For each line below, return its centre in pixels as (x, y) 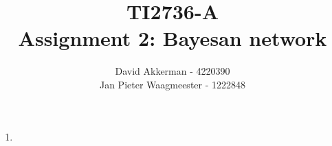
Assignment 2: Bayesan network (173, 38)
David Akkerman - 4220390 (173, 71)
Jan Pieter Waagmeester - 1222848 (173, 84)
